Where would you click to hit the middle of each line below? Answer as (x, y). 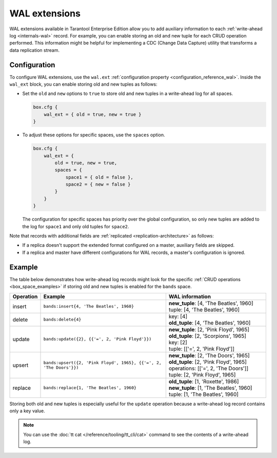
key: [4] (178, 316)
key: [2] (178, 342)
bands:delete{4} (62, 320)
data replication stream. (35, 50)
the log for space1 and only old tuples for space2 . (76, 226)
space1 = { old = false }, (99, 177)
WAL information (190, 296)
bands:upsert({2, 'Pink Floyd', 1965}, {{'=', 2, (102, 362)
